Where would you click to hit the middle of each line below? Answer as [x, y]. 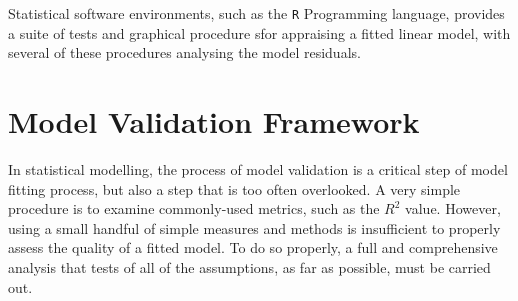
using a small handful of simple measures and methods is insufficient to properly [254, 227]
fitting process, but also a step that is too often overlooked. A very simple [234, 188]
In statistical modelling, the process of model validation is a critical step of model [258, 168]
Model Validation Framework [214, 121]
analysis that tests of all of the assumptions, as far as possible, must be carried [249, 266]
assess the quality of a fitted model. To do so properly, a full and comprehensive [253, 247]
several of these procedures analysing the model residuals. [184, 52]
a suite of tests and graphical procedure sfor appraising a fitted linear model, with [259, 32]
